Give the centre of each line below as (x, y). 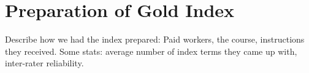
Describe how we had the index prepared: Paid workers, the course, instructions (155, 39)
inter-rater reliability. (44, 63)
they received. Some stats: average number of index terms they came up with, (151, 51)
